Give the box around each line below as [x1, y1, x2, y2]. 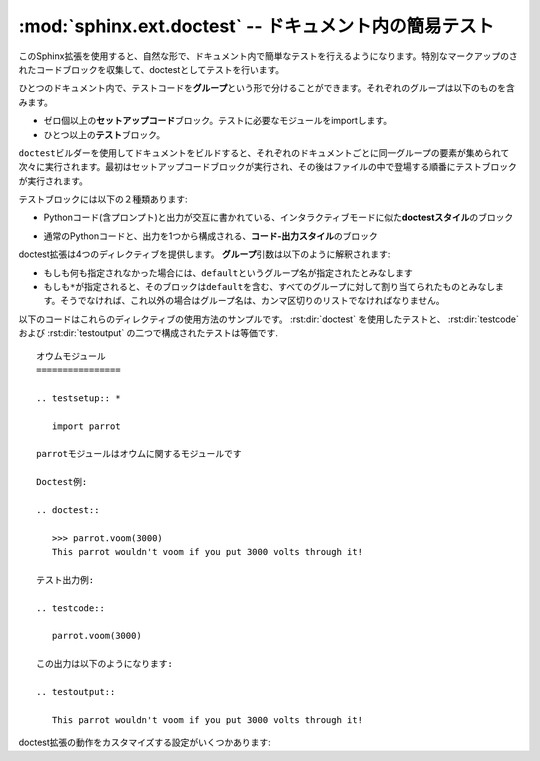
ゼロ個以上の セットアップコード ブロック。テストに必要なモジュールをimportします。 [43, 115, 393, 127]
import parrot [51, 420, 121, 432]
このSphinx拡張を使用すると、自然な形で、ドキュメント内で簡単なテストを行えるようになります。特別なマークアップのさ [18, 50, 519, 62]
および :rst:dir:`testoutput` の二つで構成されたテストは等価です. [18, 327, 279, 339]
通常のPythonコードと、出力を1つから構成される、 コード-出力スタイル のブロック [43, 230, 379, 242]
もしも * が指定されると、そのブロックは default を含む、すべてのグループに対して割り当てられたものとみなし [43, 281, 496, 293]
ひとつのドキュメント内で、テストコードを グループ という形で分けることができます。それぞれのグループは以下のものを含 [18, 82, 515, 94]
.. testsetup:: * [36, 392, 121, 404]
